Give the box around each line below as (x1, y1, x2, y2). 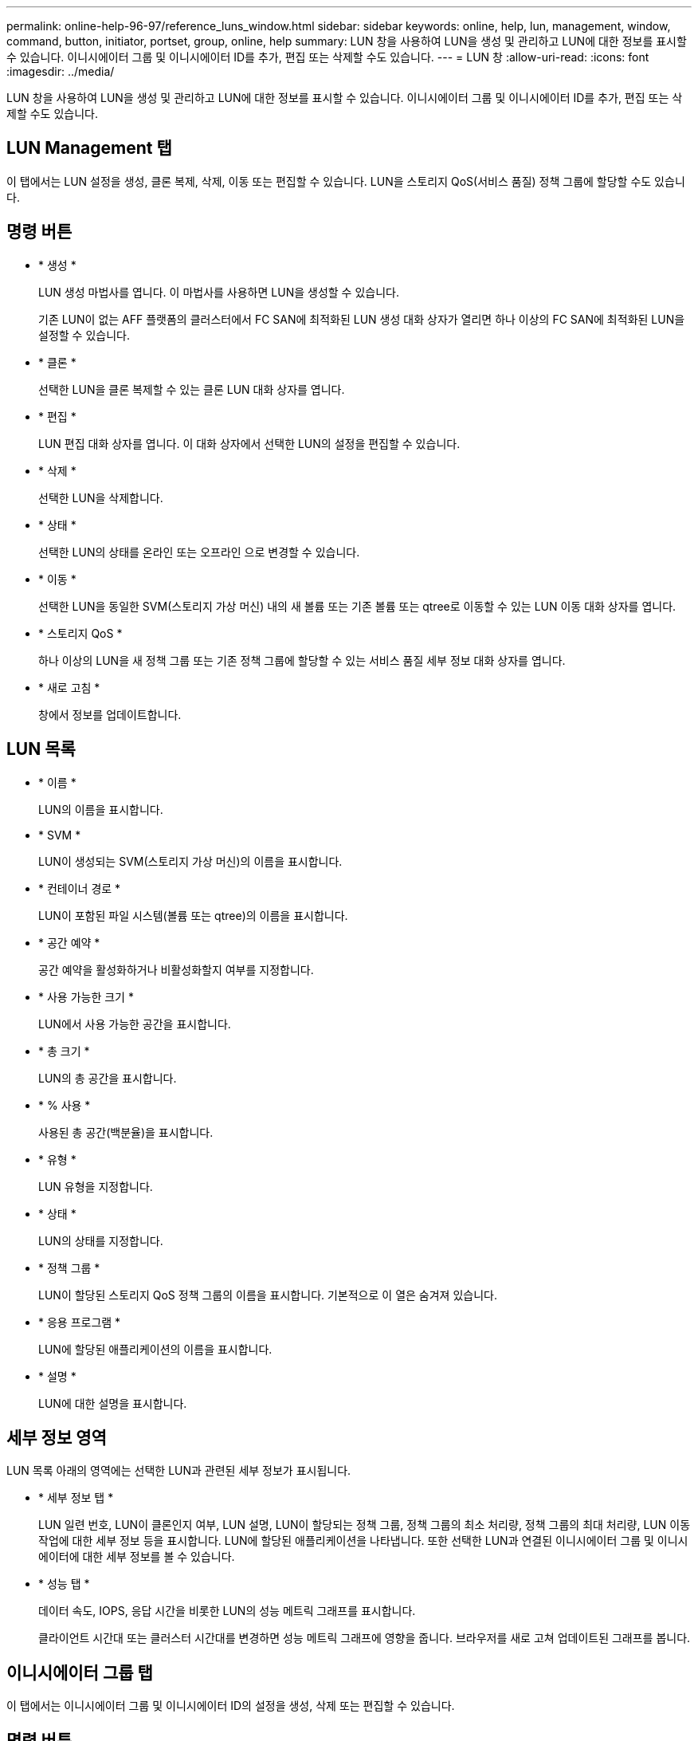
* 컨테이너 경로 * (38, 881, 121, 895)
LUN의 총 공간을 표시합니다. (38, 1071, 177, 1085)
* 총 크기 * (38, 1043, 90, 1058)
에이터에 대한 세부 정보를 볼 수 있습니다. (38, 1550, 235, 1564)
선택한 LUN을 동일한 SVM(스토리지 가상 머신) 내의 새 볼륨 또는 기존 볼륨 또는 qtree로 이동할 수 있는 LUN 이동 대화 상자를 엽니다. (38, 599, 676, 613)
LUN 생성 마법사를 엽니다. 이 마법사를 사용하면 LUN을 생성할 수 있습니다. (38, 285, 399, 299)
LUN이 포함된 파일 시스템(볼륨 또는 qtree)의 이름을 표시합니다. (38, 908, 348, 922)
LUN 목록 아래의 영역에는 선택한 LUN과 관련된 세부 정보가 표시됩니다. (6, 1464, 351, 1478)
